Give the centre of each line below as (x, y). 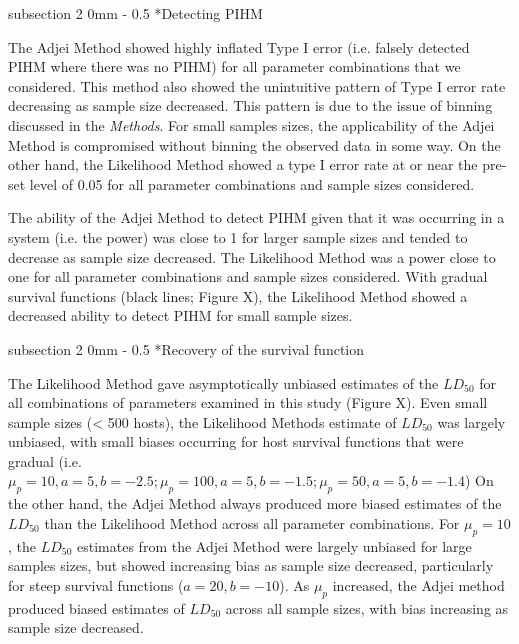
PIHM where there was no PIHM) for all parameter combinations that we (234, 66)
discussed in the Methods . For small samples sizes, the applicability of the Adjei (251, 124)
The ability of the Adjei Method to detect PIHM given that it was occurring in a (256, 217)
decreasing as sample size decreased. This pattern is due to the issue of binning (250, 105)
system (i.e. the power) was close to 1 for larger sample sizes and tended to (238, 236)
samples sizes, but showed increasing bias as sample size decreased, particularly (251, 565)
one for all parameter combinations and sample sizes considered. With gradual (248, 276)
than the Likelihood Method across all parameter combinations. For (252, 522)
